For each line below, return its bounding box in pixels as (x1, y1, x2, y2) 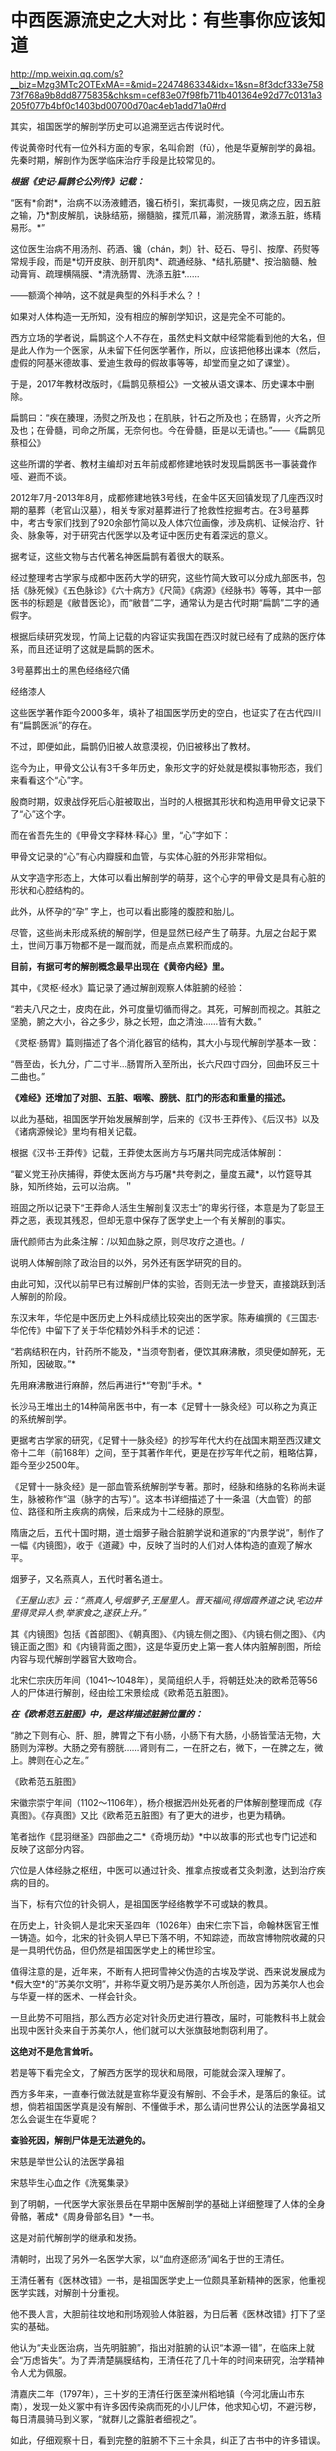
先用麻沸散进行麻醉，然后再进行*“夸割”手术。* (10, 1379, 203, 1391)
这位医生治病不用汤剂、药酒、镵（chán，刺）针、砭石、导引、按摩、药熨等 (10, 242, 320, 255)
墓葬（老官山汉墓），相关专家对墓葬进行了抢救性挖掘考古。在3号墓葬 (27, 504, 310, 516)
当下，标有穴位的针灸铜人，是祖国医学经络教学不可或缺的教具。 (10, 1897, 273, 1910)
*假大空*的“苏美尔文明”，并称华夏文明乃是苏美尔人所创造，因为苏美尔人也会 (10, 1977, 325, 1990)
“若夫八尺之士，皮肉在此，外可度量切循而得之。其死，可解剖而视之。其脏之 (10, 1002, 322, 1015)
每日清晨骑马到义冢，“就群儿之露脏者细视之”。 (10, 2412, 203, 2425)
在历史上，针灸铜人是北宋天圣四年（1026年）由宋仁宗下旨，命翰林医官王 (10, 1919, 311, 1931)
